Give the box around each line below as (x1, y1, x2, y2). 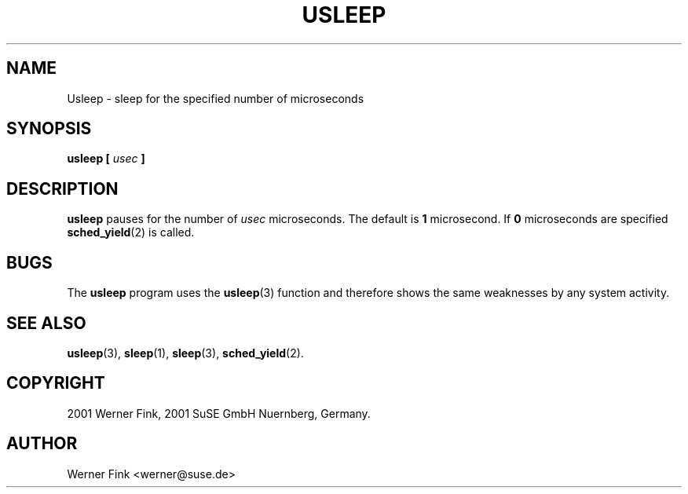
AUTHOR (6, 434, 78, 454)
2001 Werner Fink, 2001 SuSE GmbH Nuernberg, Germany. (67, 406, 371, 420)
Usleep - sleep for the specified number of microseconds (67, 91, 364, 105)
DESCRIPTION (6, 178, 119, 199)
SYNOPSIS (6, 119, 92, 139)
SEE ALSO (6, 313, 86, 333)
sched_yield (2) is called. (67, 225, 195, 240)
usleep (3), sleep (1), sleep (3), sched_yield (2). (67, 346, 304, 360)
